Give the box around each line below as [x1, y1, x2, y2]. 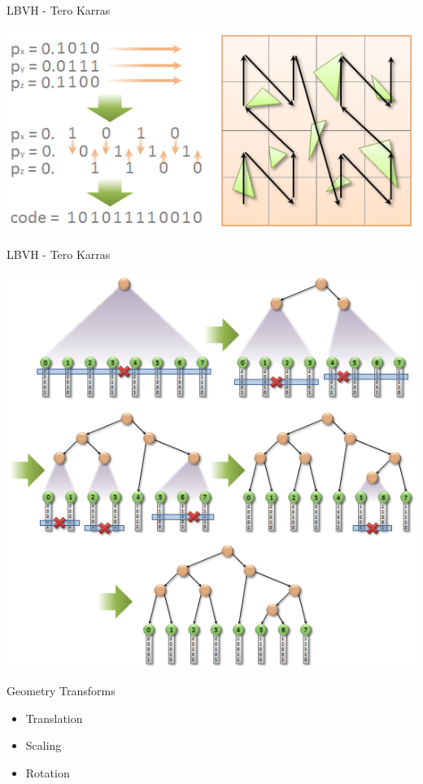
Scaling [25, 737, 62, 754]
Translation [25, 709, 83, 726]
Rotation [25, 764, 70, 781]
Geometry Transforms [7, 682, 116, 699]
